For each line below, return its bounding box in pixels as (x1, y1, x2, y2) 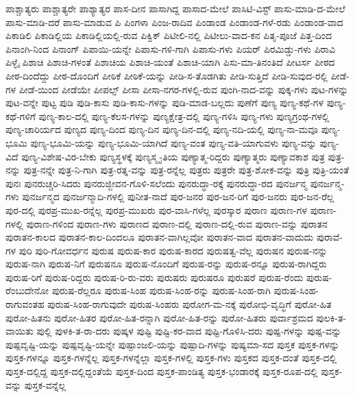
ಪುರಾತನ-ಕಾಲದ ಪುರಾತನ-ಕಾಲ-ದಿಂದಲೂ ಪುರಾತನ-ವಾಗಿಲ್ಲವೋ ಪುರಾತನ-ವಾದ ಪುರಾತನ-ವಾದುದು (5, 230, 314, 244)
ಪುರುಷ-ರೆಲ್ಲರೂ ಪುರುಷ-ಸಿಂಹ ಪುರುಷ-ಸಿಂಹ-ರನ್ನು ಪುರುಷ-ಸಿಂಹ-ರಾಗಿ (51, 283, 271, 298)
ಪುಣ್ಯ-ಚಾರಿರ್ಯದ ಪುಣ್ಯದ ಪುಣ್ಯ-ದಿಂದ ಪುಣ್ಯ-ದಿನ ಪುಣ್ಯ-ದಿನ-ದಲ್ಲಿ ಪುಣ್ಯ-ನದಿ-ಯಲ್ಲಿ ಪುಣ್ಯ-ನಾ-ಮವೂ (5, 122, 319, 136)
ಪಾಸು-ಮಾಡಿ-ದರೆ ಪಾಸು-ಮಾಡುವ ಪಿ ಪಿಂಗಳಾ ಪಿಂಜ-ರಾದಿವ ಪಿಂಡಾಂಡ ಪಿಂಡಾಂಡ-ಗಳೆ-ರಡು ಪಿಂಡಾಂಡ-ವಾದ (5, 14, 343, 29)
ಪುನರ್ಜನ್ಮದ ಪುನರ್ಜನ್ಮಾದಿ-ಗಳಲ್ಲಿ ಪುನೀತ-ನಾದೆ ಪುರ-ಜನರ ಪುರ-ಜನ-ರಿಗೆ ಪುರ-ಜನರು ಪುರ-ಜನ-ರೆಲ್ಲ (22, 189, 334, 204)
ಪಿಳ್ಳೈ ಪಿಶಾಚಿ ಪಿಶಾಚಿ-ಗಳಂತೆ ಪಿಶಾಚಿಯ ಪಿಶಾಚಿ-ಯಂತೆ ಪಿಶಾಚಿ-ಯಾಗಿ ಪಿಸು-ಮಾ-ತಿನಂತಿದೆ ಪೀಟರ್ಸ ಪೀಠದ (5, 55, 335, 69)
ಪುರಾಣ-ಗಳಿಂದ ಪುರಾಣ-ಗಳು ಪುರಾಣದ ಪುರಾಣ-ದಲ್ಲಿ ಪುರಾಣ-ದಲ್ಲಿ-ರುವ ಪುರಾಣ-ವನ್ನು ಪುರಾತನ (26, 216, 328, 230)
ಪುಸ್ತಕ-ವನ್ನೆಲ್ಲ (24, 377, 66, 392)
